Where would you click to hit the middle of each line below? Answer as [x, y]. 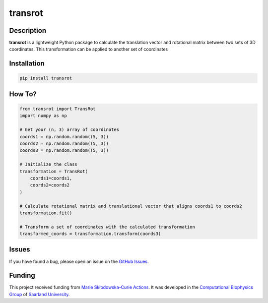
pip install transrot [46, 78]
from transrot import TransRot [58, 109]
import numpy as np [43, 116]
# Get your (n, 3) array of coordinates [69, 130]
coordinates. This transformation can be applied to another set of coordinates [89, 49]
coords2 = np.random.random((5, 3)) [64, 144]
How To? [23, 94]
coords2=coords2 [50, 185]
